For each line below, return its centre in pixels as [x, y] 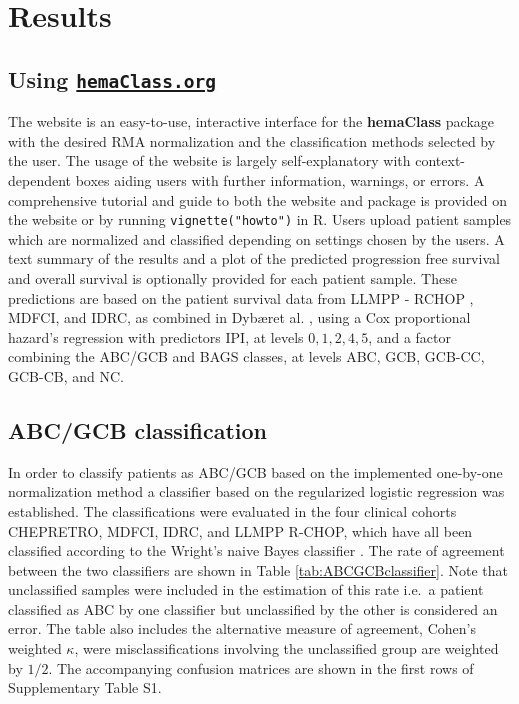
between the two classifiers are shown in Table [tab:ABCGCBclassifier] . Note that [258, 569]
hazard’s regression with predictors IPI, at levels [156, 336]
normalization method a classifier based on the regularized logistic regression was [256, 491]
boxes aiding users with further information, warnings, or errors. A [280, 179]
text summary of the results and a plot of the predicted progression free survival [254, 258]
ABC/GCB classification [138, 429]
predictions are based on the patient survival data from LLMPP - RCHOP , [241, 297]
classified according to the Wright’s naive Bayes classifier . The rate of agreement [256, 550]
